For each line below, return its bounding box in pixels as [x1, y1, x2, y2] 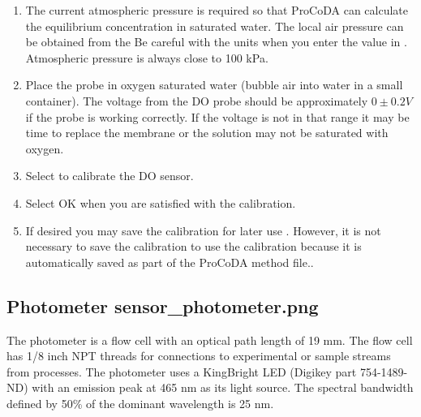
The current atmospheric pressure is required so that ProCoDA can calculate [25, 2, 409, 18]
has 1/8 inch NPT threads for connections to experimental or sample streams [6, 347, 391, 364]
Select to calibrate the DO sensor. [25, 167, 194, 184]
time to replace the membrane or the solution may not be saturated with [25, 124, 389, 141]
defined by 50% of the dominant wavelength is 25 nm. [6, 394, 274, 411]
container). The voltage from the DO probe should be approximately [25, 92, 368, 109]
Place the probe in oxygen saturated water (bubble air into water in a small [25, 76, 403, 93]
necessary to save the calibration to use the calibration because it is [25, 238, 362, 255]
